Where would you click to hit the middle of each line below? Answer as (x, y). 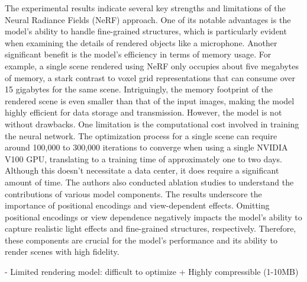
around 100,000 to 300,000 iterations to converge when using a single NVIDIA (146, 147)
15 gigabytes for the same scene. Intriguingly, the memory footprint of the (139, 89)
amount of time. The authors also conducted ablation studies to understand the (149, 182)
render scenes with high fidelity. (62, 251)
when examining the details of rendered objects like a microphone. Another (141, 42)
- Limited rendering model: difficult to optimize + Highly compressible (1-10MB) (152, 272)
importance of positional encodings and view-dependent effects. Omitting (137, 205)
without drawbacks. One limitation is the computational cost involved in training (152, 124)
